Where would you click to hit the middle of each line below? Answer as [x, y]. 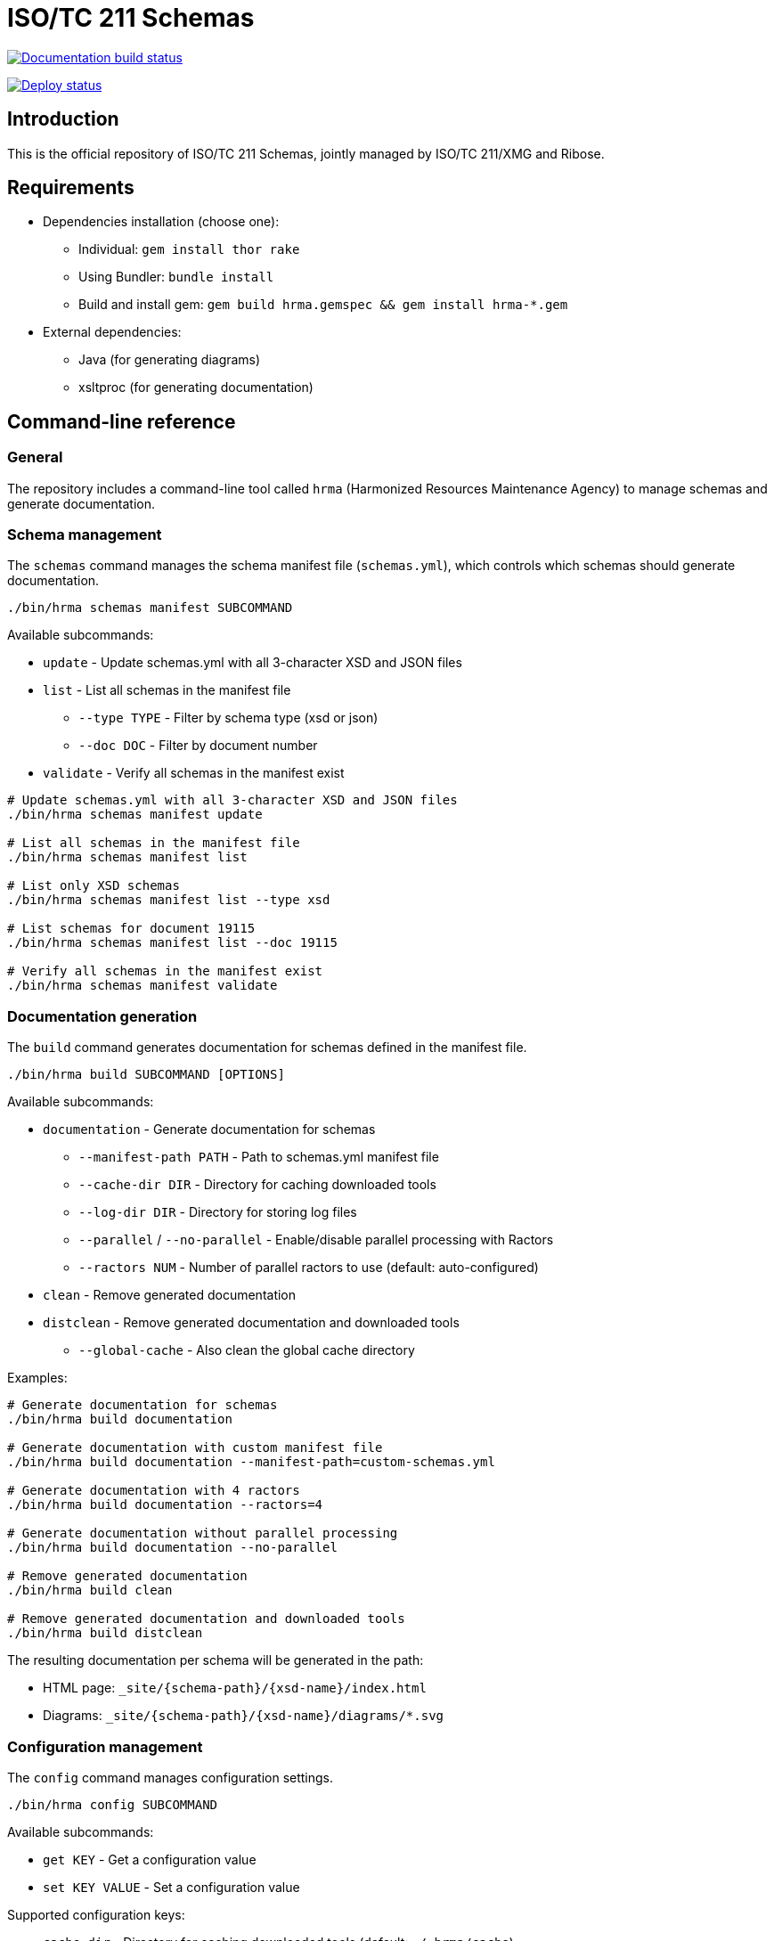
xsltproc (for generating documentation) [196, 387]
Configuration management [105, 1746]
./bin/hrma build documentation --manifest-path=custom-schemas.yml [251, 1462]
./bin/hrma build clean [90, 1590]
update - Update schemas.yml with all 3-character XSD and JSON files [253, 663]
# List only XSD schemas [94, 886]
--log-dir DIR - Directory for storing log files [218, 1212]
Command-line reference [122, 421]
